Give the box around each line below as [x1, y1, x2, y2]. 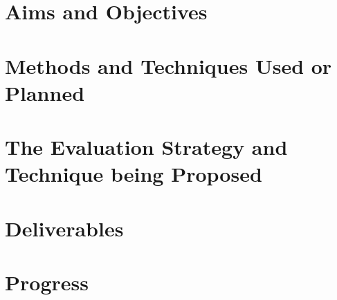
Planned [5, 78, 85, 106]
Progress [5, 268, 89, 297]
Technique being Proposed [5, 160, 262, 188]
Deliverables [5, 214, 124, 242]
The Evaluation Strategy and [5, 133, 288, 161]
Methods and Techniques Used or [5, 51, 332, 79]
